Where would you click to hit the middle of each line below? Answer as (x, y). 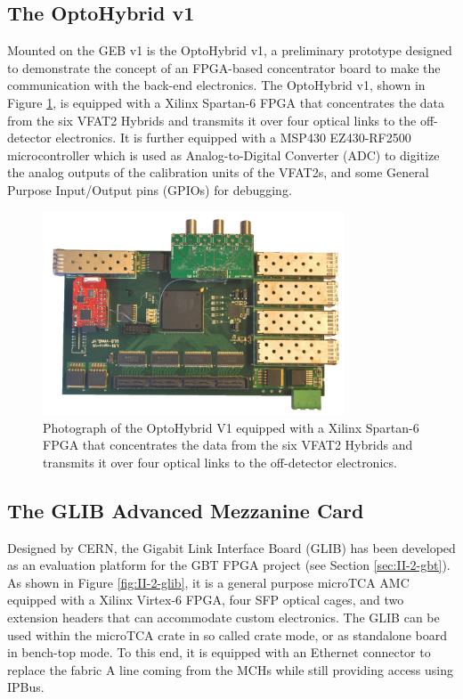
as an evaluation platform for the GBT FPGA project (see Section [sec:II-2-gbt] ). (229, 565)
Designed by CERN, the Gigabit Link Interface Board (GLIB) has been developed (231, 547)
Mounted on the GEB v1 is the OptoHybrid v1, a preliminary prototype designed (230, 50)
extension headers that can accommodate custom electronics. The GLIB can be (223, 618)
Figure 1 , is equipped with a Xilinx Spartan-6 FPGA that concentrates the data (226, 102)
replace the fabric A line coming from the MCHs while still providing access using (231, 669)
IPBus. (26, 687)
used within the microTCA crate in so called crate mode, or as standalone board (227, 634)
